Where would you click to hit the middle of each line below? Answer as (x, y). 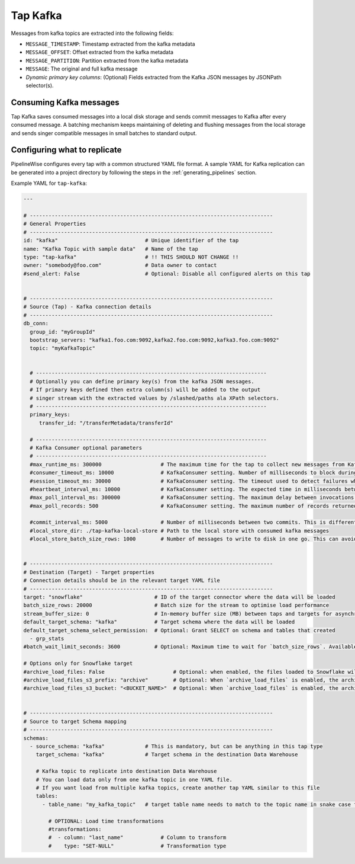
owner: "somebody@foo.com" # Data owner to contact (120, 265)
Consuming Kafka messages (65, 102)
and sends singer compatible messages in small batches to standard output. (104, 133)
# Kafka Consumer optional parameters (86, 448)
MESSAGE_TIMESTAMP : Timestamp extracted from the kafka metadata (110, 44)
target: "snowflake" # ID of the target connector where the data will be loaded (179, 597)
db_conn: (36, 324)
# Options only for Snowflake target (78, 663)
